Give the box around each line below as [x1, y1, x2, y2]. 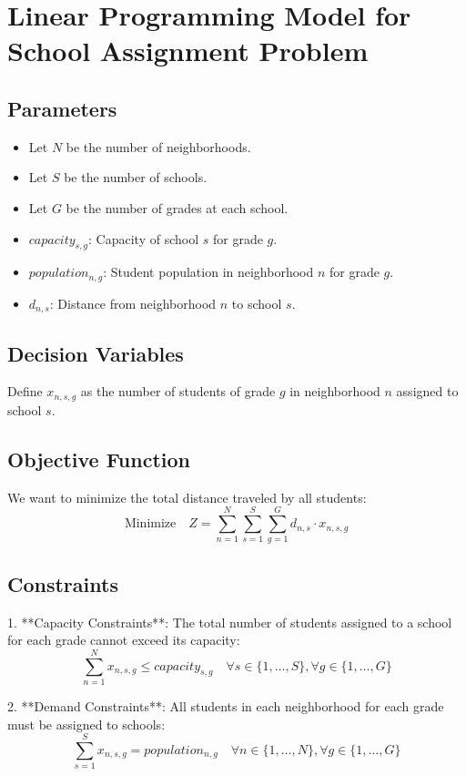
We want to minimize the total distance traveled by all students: [7, 487, 367, 506]
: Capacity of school [88, 229, 199, 248]
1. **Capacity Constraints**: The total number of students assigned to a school [7, 612, 452, 631]
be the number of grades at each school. [66, 198, 289, 217]
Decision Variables [7, 339, 184, 367]
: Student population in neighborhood [103, 262, 314, 281]
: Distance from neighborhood [49, 293, 217, 312]
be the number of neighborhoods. [66, 137, 251, 156]
